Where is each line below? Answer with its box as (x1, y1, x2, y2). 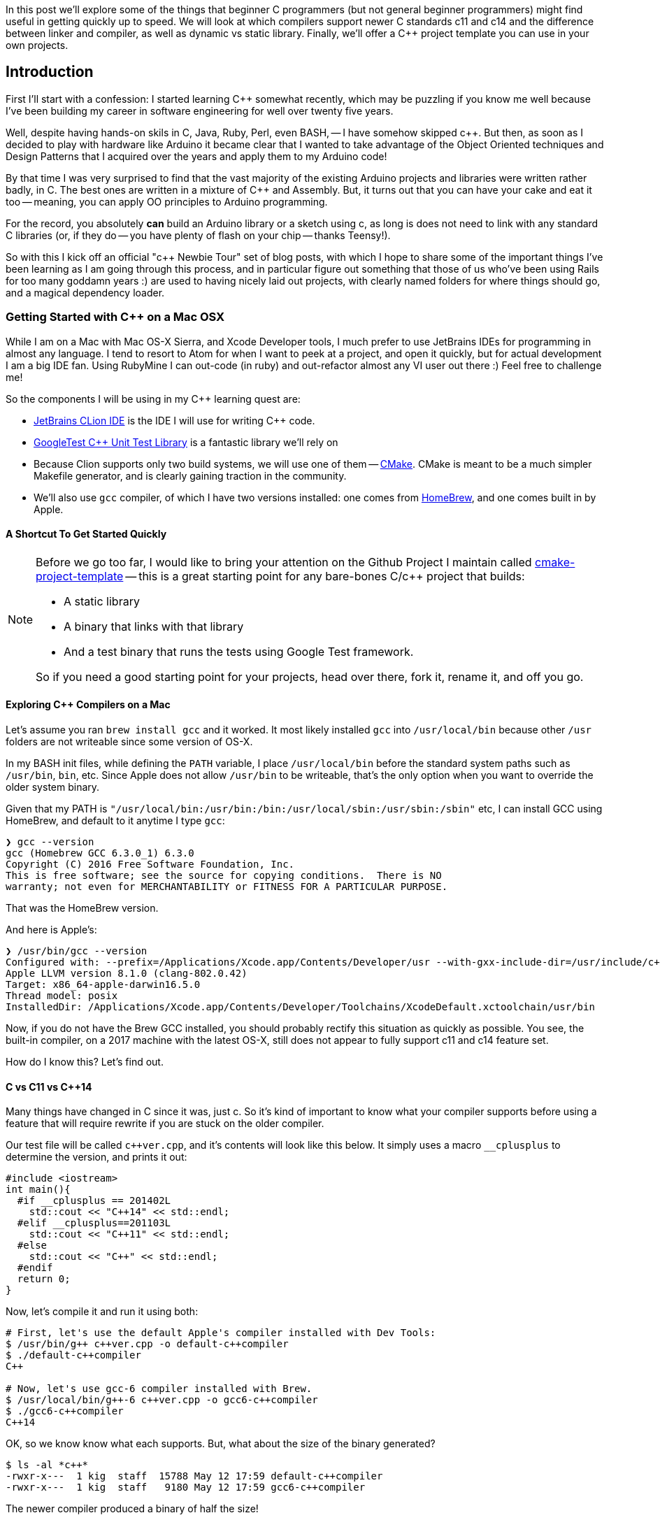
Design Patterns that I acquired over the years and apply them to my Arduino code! (6, 150, 387, 162)
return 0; (17, 1273, 71, 1285)
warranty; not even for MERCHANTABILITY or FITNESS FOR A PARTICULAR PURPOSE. (6, 881, 448, 893)
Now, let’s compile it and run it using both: (6, 1305, 199, 1318)
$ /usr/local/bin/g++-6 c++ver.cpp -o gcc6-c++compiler (6, 1394, 318, 1406)
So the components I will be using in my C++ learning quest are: (6, 392, 301, 405)
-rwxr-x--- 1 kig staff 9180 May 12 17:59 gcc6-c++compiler (6, 1482, 366, 1493)
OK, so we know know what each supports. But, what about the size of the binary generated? (6, 1437, 436, 1450)
